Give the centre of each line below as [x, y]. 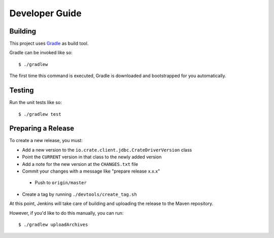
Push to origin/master [61, 183]
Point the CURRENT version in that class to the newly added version [92, 157]
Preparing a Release [42, 129]
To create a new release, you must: [46, 141]
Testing [22, 91]
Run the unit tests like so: [36, 103]
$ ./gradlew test [40, 114]
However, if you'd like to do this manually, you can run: [66, 213]
